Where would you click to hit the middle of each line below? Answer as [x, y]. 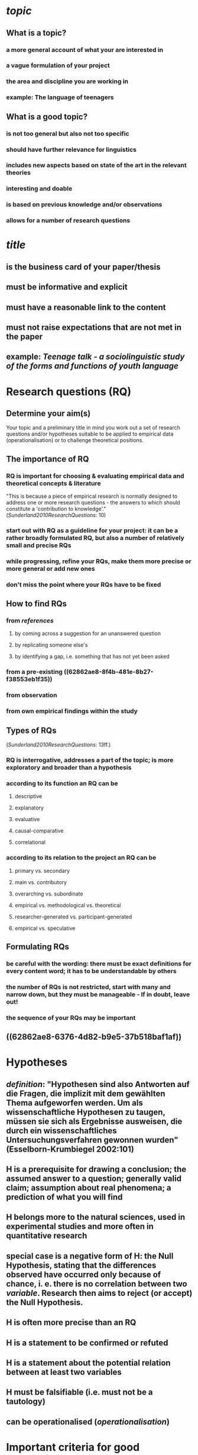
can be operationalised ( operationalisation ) [88, 1421]
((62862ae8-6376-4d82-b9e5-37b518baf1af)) [94, 1037]
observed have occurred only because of [84, 1274]
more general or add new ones [51, 568]
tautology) [26, 1402]
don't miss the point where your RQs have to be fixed [84, 584]
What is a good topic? [47, 117]
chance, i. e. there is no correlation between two [97, 1284]
